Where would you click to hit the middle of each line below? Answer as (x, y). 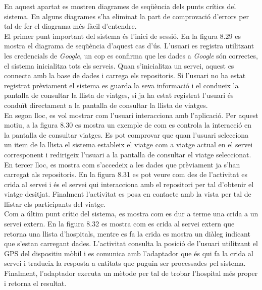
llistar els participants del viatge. (55, 204)
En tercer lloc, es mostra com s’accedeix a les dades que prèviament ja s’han (122, 164)
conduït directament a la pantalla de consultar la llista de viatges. (106, 105)
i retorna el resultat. (35, 283)
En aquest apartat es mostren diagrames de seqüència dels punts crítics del (120, 6)
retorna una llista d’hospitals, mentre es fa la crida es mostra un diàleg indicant (127, 233)
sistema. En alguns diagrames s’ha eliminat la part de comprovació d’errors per (127, 16)
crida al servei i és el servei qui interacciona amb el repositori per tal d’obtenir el (129, 184)
